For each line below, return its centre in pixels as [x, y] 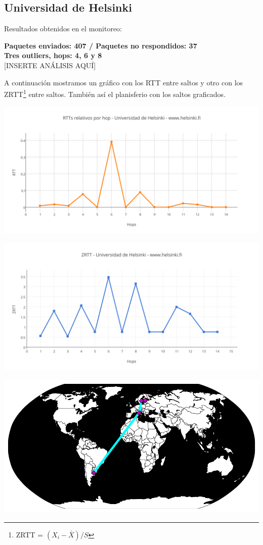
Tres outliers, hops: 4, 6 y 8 [53, 55]
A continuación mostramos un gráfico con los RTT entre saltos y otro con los [124, 82]
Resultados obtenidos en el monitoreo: [63, 29]
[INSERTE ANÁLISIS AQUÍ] [50, 65]
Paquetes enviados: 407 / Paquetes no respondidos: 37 [101, 45]
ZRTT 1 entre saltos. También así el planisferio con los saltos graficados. [115, 93]
